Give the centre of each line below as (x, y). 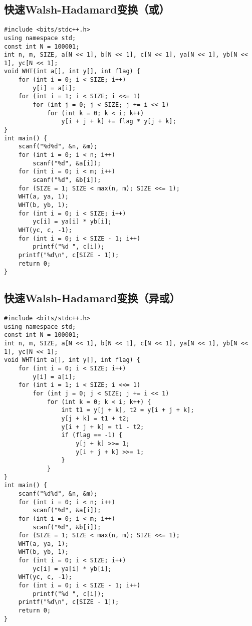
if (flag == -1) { (92, 435)
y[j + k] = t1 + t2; (95, 418)
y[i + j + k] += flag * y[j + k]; (119, 122)
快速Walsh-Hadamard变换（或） (87, 9)
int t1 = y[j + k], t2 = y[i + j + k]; (128, 410)
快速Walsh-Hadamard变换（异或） (92, 298)
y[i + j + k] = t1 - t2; (103, 427)
